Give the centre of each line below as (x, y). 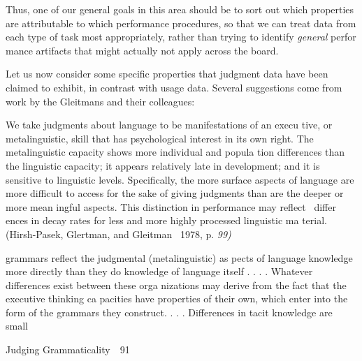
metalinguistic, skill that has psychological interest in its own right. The (160, 138)
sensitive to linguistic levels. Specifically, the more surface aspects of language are (180, 179)
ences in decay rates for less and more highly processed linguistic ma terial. (166, 220)
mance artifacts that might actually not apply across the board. (142, 50)
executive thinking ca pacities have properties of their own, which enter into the (177, 299)
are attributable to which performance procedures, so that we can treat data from (181, 23)
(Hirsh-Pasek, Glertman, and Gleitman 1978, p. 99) (118, 234)
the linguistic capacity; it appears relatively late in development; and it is (163, 165)
